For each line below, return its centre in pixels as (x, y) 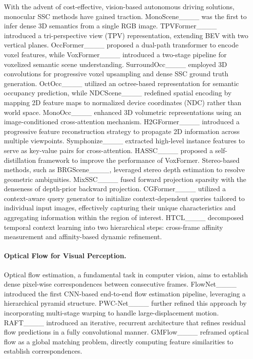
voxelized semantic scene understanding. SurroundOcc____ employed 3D (116, 64)
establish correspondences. (43, 351)
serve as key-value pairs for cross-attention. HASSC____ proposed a (109, 150)
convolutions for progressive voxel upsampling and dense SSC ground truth (116, 74)
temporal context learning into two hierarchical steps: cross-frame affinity (114, 227)
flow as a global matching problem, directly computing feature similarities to (119, 341)
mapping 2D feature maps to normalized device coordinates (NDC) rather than (123, 102)
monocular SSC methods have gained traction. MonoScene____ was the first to (125, 16)
